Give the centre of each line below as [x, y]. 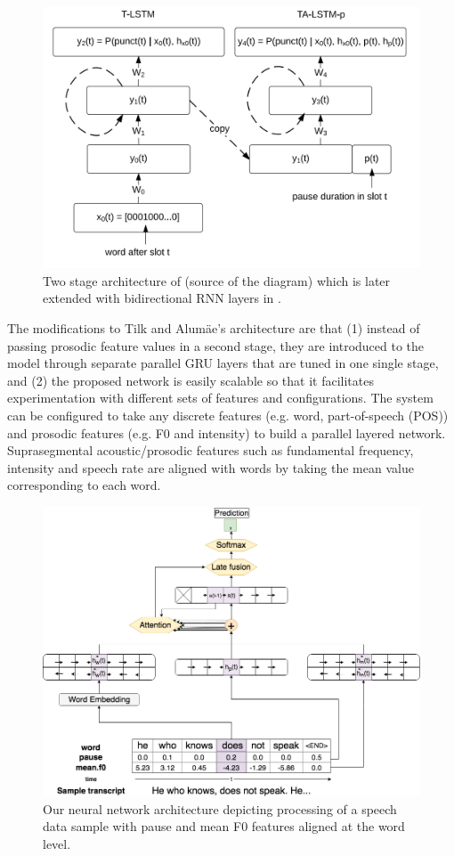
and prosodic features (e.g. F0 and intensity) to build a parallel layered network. [227, 432]
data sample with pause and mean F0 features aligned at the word [224, 826]
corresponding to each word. [84, 485]
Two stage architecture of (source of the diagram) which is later [217, 280]
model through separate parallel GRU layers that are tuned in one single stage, [223, 363]
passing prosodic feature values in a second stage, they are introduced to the [216, 345]
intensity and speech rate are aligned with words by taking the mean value [211, 467]
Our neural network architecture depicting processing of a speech [220, 808]
